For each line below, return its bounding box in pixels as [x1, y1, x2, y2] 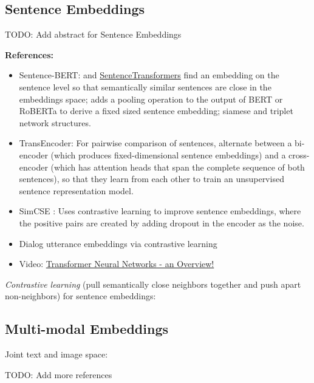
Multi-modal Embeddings [5, 319, 168, 338]
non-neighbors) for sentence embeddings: [5, 290, 156, 302]
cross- [288, 148, 310, 161]
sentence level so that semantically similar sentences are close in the [19, 80, 271, 93]
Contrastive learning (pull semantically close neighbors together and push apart [5, 277, 301, 290]
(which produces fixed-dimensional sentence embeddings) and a [50, 148, 286, 161]
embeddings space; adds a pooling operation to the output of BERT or [19, 92, 283, 105]
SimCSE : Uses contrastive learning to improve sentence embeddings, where [19, 205, 301, 217]
